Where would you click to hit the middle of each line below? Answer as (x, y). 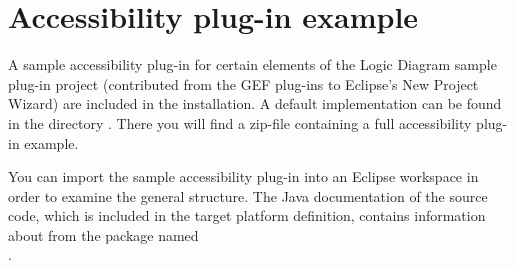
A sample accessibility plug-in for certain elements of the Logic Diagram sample (252, 64)
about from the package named (103, 234)
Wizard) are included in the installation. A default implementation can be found (255, 103)
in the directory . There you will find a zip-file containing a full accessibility (240, 122)
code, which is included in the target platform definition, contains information (247, 215)
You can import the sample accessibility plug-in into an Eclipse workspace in (243, 176)
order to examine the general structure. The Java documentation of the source (248, 195)
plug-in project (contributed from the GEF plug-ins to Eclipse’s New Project (243, 83)
